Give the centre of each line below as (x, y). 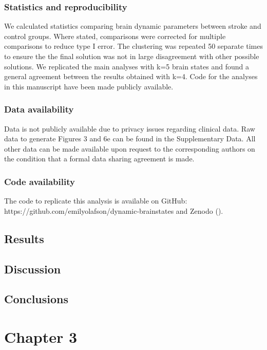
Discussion (33, 269)
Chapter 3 (41, 336)
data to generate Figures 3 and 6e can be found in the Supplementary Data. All (130, 139)
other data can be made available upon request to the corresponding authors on (130, 148)
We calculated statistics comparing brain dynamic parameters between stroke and (133, 26)
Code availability (40, 181)
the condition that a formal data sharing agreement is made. (99, 159)
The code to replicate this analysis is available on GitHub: (96, 201)
